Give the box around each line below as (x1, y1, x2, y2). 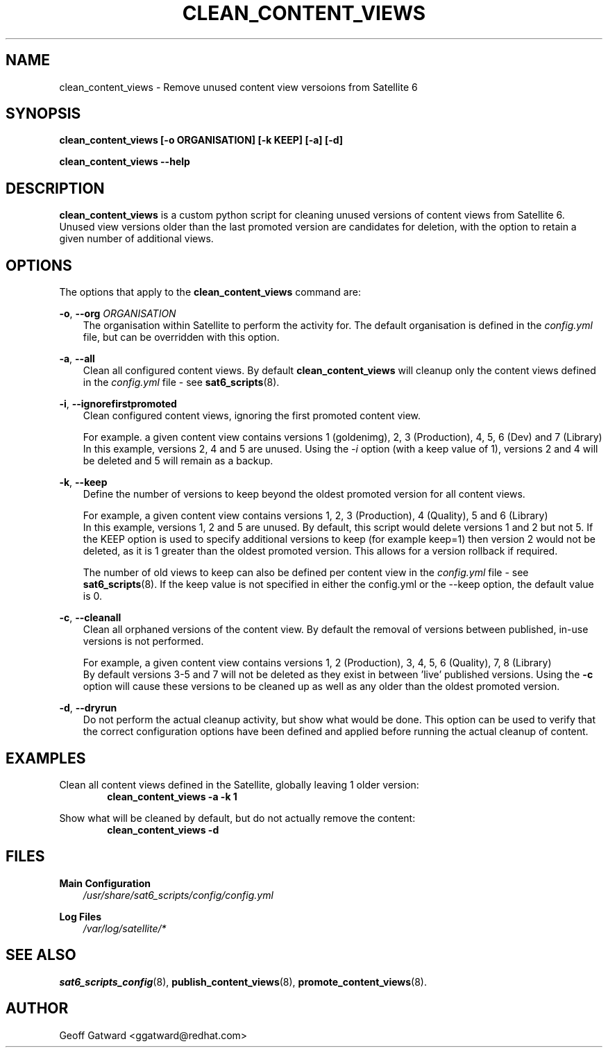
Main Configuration (59, 877, 151, 889)
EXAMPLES (6, 749, 86, 767)
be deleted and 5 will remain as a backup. (83, 455, 273, 467)
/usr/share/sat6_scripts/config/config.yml (83, 888, 273, 901)
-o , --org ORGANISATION (59, 308, 176, 320)
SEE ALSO (6, 946, 76, 964)
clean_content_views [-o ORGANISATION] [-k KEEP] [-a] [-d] (59, 134, 344, 146)
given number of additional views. (59, 233, 214, 245)
